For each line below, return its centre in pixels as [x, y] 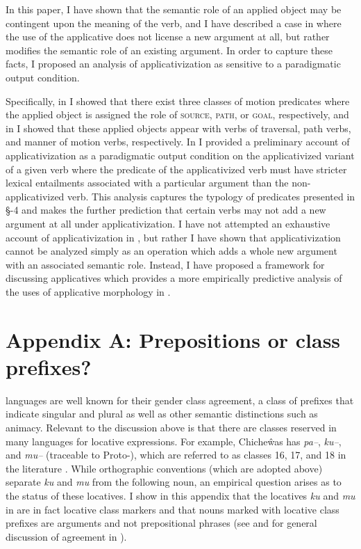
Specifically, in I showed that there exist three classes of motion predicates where [178, 101]
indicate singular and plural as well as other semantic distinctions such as [162, 414]
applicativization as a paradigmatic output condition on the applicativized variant [180, 155]
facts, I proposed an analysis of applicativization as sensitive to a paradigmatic [173, 64]
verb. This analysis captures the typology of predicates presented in [211, 196]
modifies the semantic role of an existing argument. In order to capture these [169, 50]
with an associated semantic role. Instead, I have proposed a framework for [165, 264]
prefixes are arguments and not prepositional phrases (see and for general [161, 523]
